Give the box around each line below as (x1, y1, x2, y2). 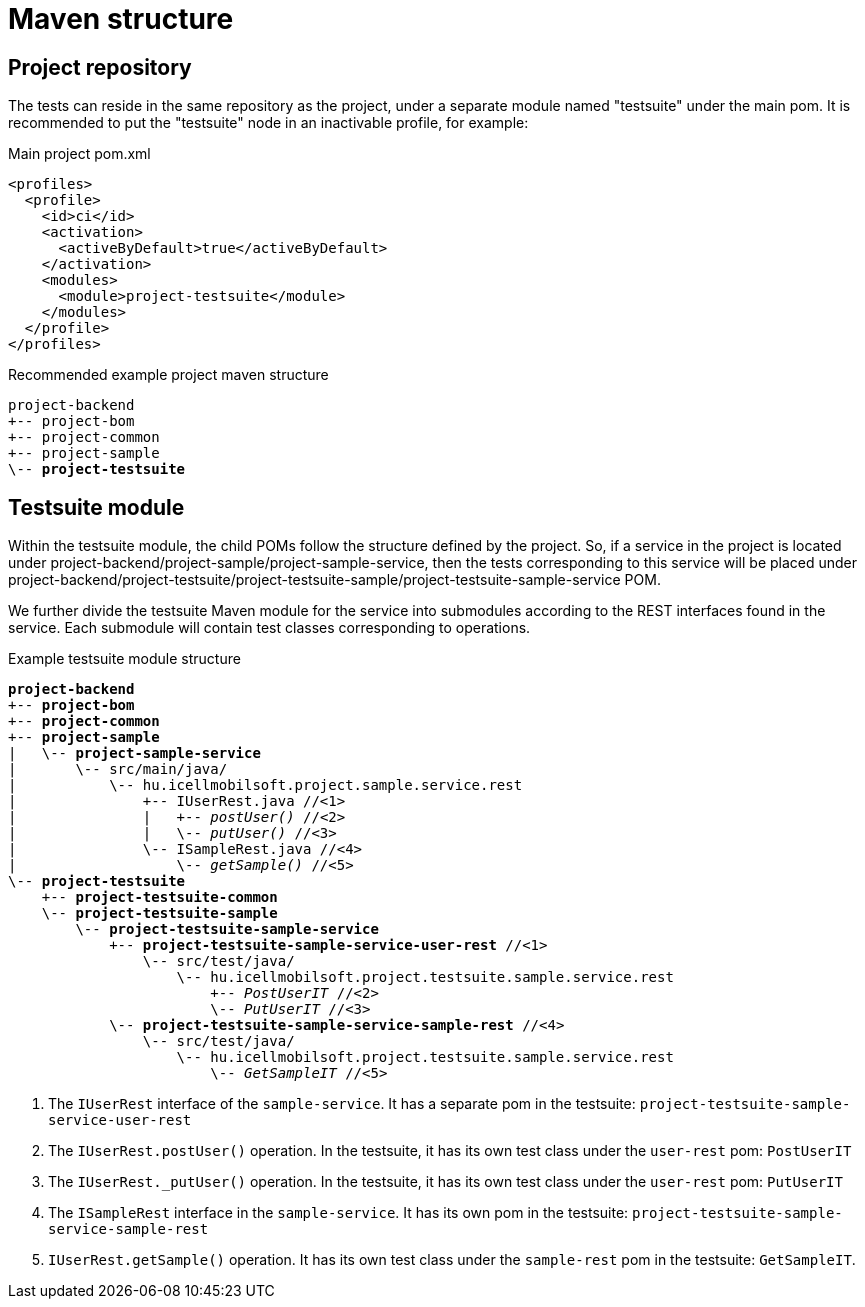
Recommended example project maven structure (8, 366, 329, 384)
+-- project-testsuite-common (41, 889, 278, 906)
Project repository (8, 54, 192, 80)
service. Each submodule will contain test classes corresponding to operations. (8, 619, 531, 637)
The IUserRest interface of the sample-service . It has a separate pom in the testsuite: (48, 1095, 636, 1113)
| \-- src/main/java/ (8, 761, 228, 778)
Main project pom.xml (8, 145, 151, 163)
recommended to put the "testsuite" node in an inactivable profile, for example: (8, 114, 529, 132)
